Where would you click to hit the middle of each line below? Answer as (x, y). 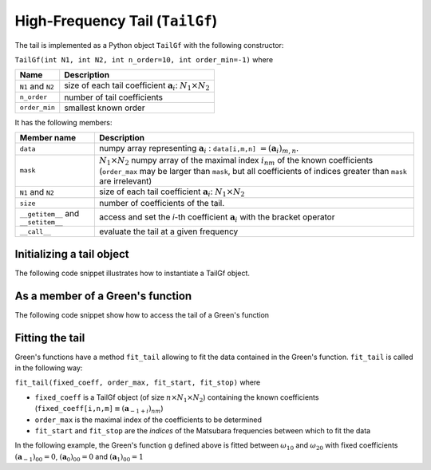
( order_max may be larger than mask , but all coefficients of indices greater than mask (253, 171)
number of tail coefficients (114, 97)
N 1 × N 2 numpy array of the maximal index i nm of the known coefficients (236, 160)
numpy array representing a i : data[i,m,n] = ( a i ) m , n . (199, 149)
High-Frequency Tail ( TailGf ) (116, 21)
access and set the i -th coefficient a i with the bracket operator (217, 217)
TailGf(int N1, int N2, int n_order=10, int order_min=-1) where (144, 59)
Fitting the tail (50, 338)
